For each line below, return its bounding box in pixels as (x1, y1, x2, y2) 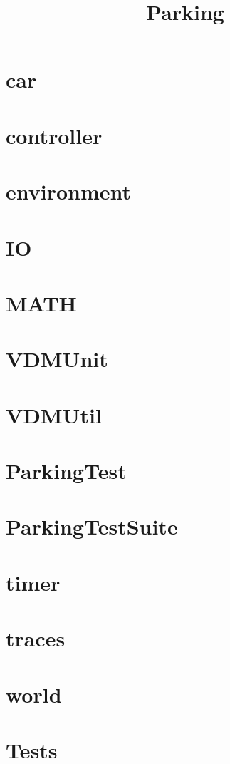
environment (6, 177, 132, 206)
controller (6, 120, 103, 150)
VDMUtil (6, 400, 102, 429)
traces (6, 624, 66, 653)
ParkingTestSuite (6, 512, 178, 541)
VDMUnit (6, 344, 108, 373)
